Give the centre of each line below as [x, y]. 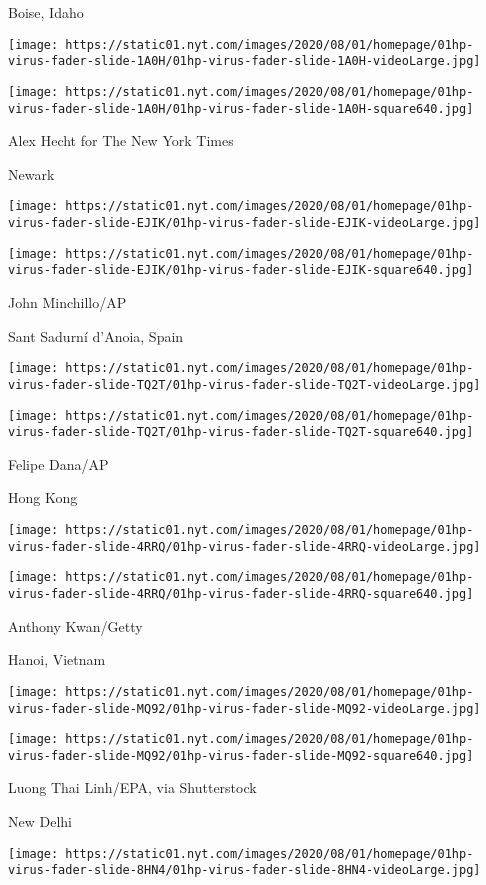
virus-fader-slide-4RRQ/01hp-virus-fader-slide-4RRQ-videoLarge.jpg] [244, 546]
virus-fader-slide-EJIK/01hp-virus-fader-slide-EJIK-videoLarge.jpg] [244, 223]
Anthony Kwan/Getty [75, 625]
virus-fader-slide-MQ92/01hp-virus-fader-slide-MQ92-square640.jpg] [241, 755]
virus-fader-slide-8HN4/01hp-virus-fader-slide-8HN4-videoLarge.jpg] [244, 870]
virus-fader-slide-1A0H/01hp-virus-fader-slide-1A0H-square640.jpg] [241, 108]
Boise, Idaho [46, 12]
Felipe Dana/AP [58, 463]
